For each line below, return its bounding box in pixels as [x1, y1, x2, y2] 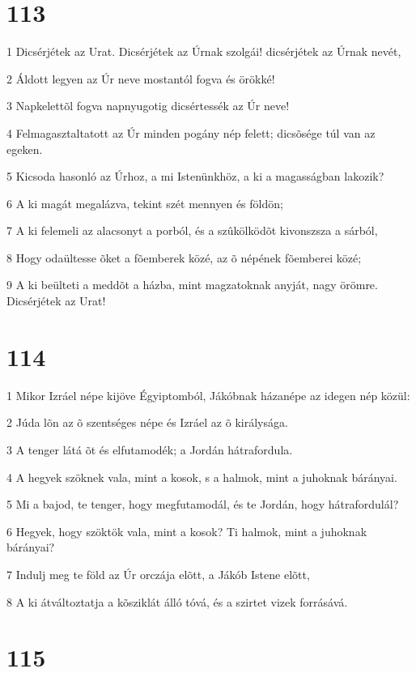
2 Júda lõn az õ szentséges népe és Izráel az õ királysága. [6, 414, 288, 431]
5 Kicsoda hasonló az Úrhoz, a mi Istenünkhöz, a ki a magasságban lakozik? [6, 168, 384, 185]
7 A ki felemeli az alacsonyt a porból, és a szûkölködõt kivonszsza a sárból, [6, 222, 378, 239]
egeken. [6, 140, 43, 157]
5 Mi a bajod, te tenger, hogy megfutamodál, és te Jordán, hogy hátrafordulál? [6, 496, 399, 513]
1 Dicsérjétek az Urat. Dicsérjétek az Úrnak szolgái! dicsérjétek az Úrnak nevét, [6, 43, 401, 60]
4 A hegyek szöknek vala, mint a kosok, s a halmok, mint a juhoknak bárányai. [6, 468, 397, 485]
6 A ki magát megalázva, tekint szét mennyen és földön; [6, 194, 283, 211]
